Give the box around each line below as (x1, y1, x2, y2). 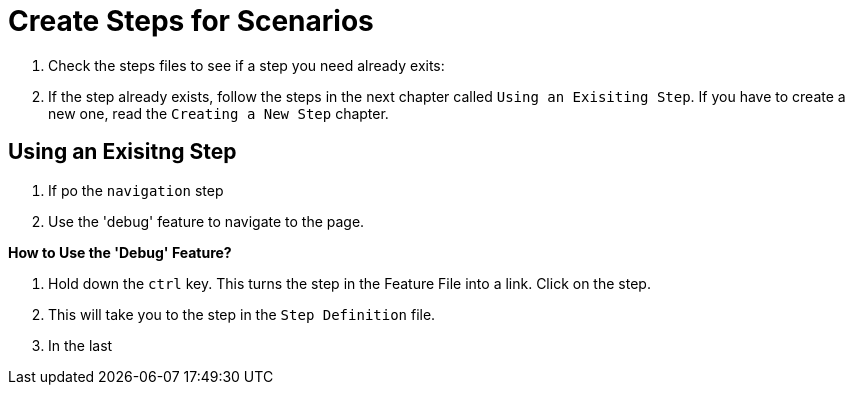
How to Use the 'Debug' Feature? (8, 243, 232, 261)
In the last (48, 336, 113, 354)
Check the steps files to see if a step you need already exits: (48, 56, 445, 74)
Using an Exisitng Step (8, 139, 237, 165)
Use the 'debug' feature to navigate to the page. (48, 212, 365, 230)
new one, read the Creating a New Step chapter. (48, 104, 389, 122)
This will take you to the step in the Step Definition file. (48, 305, 436, 323)
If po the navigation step (48, 181, 224, 199)
